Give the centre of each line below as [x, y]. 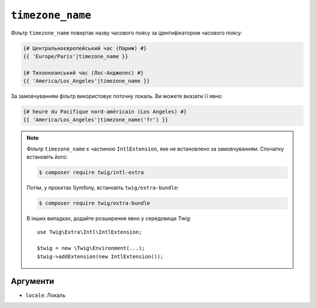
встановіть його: [47, 157]
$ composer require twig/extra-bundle [95, 203]
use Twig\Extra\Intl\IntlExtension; [90, 232]
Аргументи [32, 281]
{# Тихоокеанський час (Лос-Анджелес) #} [83, 73]
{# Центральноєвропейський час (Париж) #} [85, 48]
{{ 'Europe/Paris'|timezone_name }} [76, 56]
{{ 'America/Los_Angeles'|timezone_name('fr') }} [96, 120]
